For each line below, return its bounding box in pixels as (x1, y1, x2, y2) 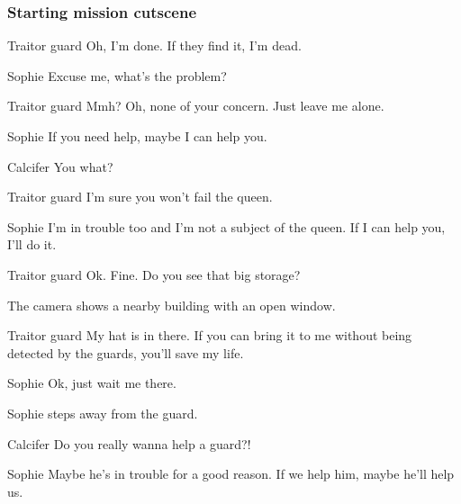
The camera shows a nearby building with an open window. (7, 295, 336, 314)
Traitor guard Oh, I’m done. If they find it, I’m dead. (7, 36, 302, 55)
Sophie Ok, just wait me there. (7, 373, 176, 392)
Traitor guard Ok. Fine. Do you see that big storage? (7, 265, 301, 283)
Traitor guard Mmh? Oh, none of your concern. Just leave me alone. (7, 96, 384, 115)
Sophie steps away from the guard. (7, 403, 198, 422)
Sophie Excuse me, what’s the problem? (7, 66, 227, 85)
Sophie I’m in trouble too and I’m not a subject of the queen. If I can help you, (7, 217, 446, 236)
